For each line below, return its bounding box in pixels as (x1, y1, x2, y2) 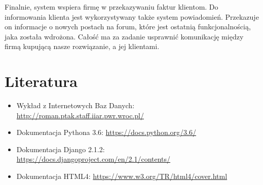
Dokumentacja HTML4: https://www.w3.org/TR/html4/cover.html (16, 171, 228, 181)
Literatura (5, 71, 78, 91)
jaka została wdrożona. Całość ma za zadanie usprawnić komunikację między (5, 31, 244, 41)
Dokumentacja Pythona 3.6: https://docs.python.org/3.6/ (16, 127, 196, 137)
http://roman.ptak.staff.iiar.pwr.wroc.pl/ (16, 110, 144, 120)
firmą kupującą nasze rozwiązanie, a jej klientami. (5, 41, 160, 52)
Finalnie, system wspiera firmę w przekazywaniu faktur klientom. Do (5, 2, 218, 12)
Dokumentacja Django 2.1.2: (16, 144, 105, 154)
